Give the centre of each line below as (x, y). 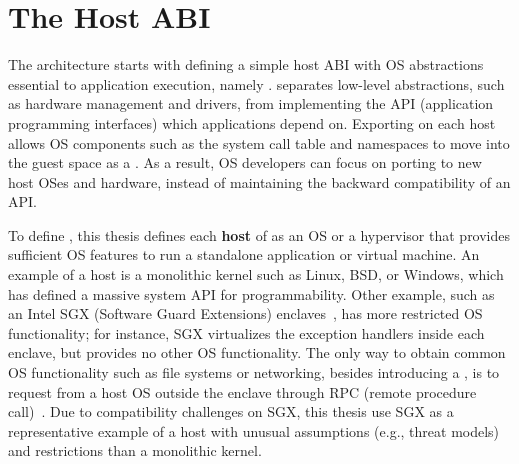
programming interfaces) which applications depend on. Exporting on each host (252, 122)
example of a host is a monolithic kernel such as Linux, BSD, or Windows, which (256, 274)
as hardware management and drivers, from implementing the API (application (251, 103)
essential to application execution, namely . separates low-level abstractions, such (256, 83)
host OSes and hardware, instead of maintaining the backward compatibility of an (259, 181)
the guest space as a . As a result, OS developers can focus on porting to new (245, 162)
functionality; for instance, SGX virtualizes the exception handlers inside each (246, 332)
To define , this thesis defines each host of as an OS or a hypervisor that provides (259, 234)
